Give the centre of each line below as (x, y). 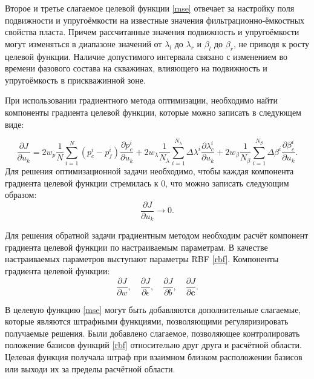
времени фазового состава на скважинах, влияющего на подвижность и (136, 68)
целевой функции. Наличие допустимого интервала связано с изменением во (146, 56)
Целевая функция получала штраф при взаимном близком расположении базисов (154, 357)
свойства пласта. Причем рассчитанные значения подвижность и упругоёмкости (152, 32)
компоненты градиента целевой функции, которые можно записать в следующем (153, 112)
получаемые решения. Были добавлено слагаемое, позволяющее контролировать (152, 333)
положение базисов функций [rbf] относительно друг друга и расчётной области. (153, 345)
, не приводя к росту (271, 43)
